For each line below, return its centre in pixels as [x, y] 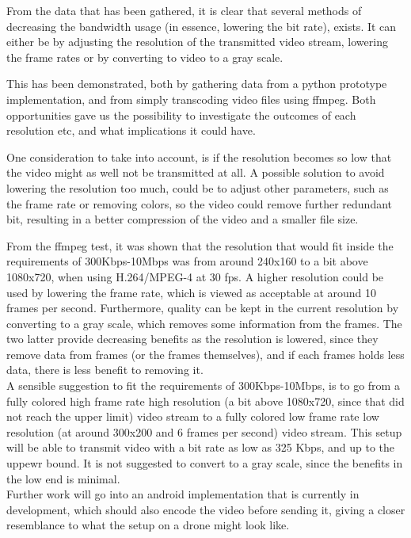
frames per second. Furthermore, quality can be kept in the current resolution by [203, 308]
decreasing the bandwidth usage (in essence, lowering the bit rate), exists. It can [202, 26]
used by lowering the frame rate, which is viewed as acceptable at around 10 [192, 292]
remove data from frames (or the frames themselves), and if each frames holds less [205, 354]
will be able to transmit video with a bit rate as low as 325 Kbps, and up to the [200, 447]
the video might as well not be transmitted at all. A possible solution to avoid [196, 172]
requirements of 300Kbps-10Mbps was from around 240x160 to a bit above [187, 261]
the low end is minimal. [63, 478]
